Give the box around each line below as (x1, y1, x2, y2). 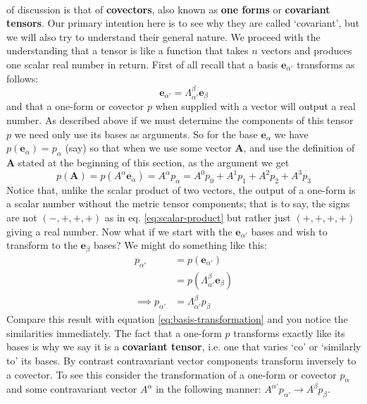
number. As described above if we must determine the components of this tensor (6, 113, 354, 128)
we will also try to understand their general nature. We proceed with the (6, 29, 321, 44)
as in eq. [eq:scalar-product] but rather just (104, 210, 291, 225)
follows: (6, 71, 39, 85)
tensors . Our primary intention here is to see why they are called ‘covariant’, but (6, 16, 360, 30)
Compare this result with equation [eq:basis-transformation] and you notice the (6, 312, 348, 326)
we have (274, 126, 309, 141)
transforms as (297, 56, 355, 71)
